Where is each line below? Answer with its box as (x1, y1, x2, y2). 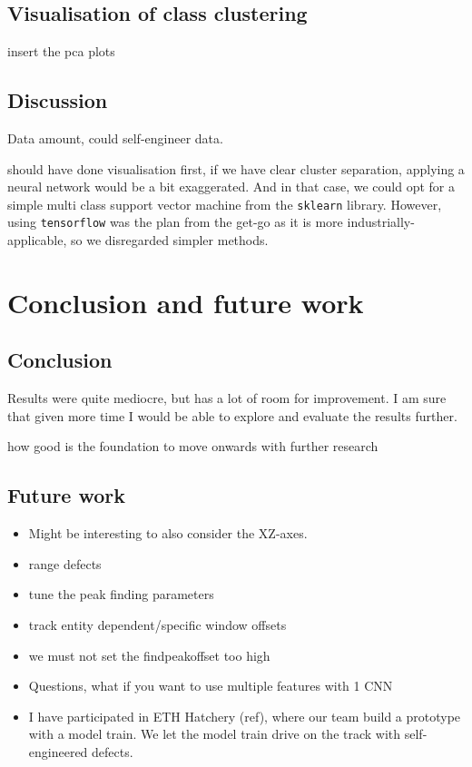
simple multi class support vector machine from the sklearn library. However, (7, 194, 442, 213)
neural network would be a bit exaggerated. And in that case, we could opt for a (7, 177, 455, 196)
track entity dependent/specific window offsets (28, 615, 287, 634)
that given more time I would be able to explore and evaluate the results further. (7, 406, 457, 425)
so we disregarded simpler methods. (71, 231, 269, 250)
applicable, (7, 231, 67, 250)
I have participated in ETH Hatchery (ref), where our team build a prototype (28, 706, 461, 725)
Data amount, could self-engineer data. (7, 129, 223, 147)
